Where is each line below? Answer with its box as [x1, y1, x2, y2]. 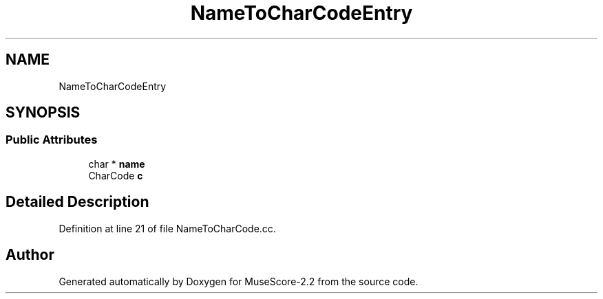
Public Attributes [6, 133, 98, 147]
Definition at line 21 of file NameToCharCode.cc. [59, 222, 276, 234]
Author [6, 246, 54, 264]
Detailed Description [6, 193, 149, 211]
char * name [88, 157, 145, 170]
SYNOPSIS [6, 104, 81, 122]
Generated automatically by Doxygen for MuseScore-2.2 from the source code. [59, 275, 419, 287]
